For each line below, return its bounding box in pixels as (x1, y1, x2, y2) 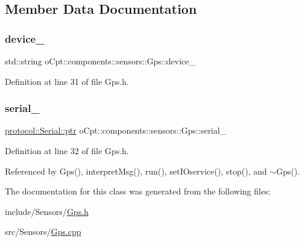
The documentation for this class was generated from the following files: (5, 185, 271, 197)
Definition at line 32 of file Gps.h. (5, 144, 129, 157)
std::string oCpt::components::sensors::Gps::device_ (5, 55, 195, 67)
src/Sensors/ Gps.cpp (5, 225, 81, 238)
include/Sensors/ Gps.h (5, 205, 89, 217)
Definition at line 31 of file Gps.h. (5, 75, 129, 87)
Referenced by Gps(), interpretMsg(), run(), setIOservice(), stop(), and (5, 164, 267, 177)
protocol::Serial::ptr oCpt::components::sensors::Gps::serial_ (5, 124, 227, 137)
